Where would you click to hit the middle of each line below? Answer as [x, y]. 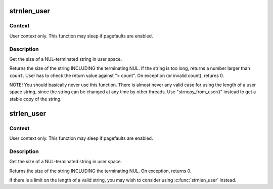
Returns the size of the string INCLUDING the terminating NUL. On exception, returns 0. [100, 171]
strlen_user [28, 113]
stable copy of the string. [35, 99]
